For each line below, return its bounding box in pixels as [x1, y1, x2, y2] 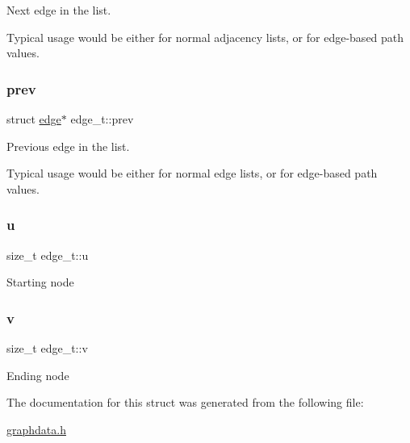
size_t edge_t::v [6, 340, 88, 356]
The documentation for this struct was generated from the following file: [6, 394, 364, 411]
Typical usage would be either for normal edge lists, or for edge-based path [6, 165, 378, 182]
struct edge [6, 111, 61, 127]
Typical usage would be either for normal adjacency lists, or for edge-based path [6, 28, 404, 45]
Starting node [6, 274, 74, 290]
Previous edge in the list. [6, 137, 130, 154]
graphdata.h [6, 420, 66, 437]
